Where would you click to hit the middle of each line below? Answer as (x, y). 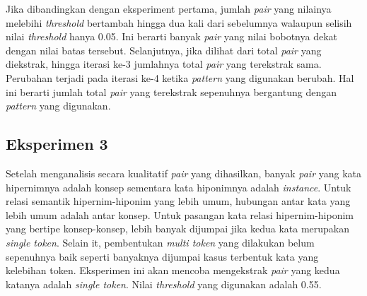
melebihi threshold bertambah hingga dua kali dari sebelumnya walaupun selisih (179, 22)
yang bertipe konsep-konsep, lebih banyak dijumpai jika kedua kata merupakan (178, 229)
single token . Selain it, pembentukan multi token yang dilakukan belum (160, 242)
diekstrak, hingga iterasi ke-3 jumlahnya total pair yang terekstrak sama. (164, 64)
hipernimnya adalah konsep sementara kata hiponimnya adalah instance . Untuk (179, 187)
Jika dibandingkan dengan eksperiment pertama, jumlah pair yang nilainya (169, 8)
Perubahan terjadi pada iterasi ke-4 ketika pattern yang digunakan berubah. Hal (180, 77)
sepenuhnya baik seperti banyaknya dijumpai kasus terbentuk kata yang (162, 256)
